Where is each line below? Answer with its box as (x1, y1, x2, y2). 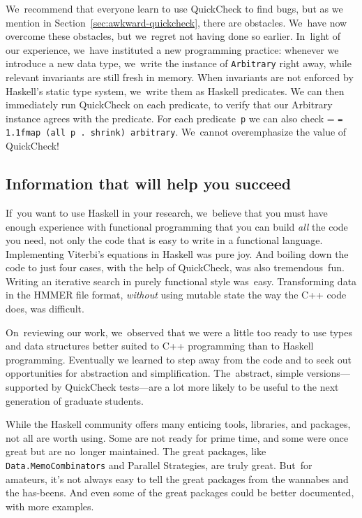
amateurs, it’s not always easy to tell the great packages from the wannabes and (6, 471, 349, 486)
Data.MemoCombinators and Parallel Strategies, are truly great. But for (6, 458, 312, 473)
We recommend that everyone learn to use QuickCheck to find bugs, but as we (6, 1, 343, 15)
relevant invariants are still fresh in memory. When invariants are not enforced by (6, 70, 354, 85)
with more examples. (6, 498, 94, 513)
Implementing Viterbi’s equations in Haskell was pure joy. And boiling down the (6, 246, 349, 261)
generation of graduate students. (6, 393, 144, 408)
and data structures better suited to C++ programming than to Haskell (6, 338, 314, 353)
